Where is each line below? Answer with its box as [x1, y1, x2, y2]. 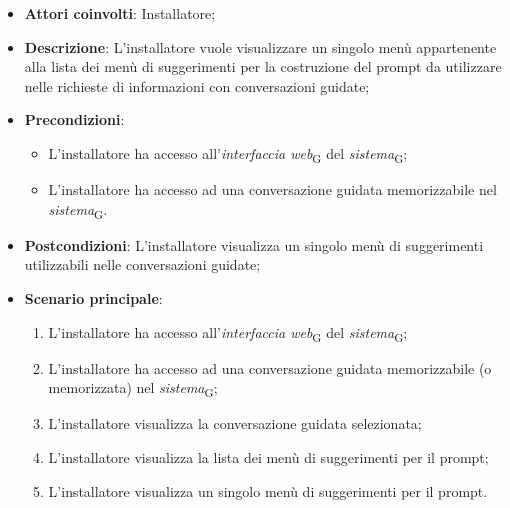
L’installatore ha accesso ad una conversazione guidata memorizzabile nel [48, 179, 497, 200]
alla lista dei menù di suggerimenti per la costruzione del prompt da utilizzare [24, 56, 502, 77]
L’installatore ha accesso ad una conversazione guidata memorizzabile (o [48, 357, 492, 378]
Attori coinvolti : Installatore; [24, 3, 216, 23]
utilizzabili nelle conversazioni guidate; [24, 254, 261, 275]
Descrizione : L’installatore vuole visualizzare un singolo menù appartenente [24, 36, 497, 57]
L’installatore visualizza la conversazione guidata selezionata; [48, 413, 422, 434]
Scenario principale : [24, 288, 163, 308]
